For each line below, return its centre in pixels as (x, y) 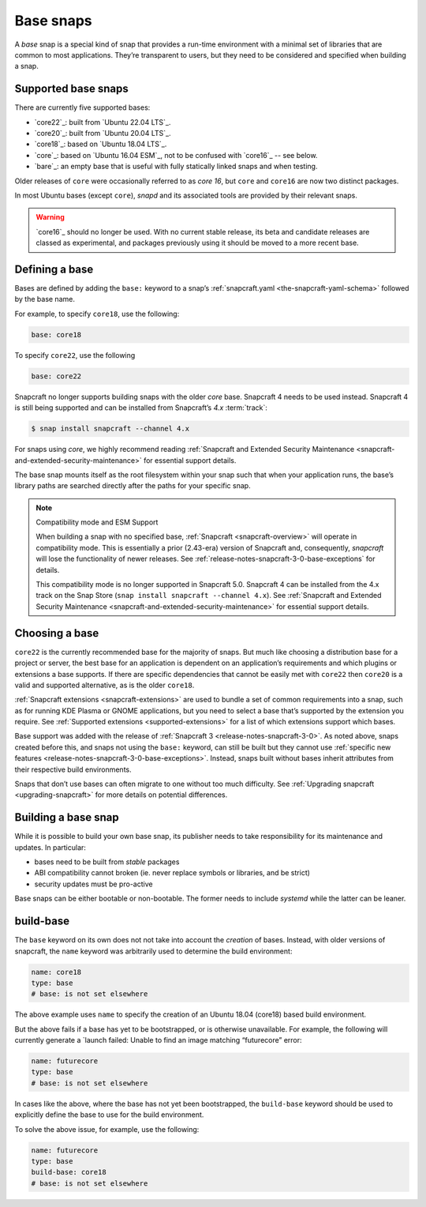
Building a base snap (67, 818)
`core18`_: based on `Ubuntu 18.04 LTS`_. (101, 144)
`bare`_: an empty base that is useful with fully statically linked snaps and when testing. (176, 167)
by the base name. (45, 299)
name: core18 (56, 972)
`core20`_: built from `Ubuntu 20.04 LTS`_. (103, 133)
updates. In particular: (50, 847)
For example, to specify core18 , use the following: (97, 314)
